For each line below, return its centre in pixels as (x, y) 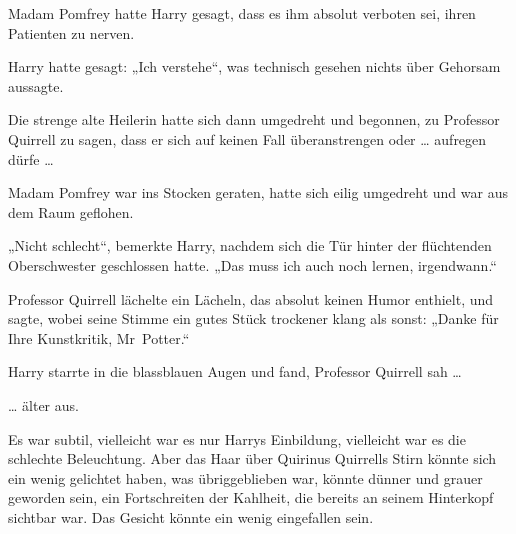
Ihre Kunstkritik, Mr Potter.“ (99, 337)
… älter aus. (43, 404)
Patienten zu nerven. (71, 32)
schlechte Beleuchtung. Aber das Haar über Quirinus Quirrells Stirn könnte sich (252, 458)
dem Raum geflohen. (71, 211)
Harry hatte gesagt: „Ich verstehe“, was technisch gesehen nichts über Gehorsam (254, 66)
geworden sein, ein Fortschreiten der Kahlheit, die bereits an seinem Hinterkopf (251, 497)
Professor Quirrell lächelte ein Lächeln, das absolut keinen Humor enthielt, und (251, 298)
